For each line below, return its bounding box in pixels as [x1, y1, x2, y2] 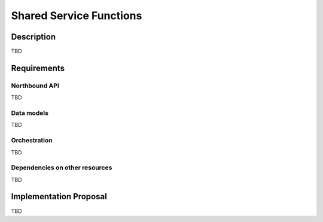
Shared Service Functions [11, 9, 142, 22]
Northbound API [11, 81, 60, 90]
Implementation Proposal [11, 191, 107, 202]
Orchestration [11, 136, 53, 145]
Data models [11, 108, 49, 117]
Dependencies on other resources [11, 163, 112, 172]
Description [11, 32, 56, 42]
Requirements [11, 63, 65, 73]
